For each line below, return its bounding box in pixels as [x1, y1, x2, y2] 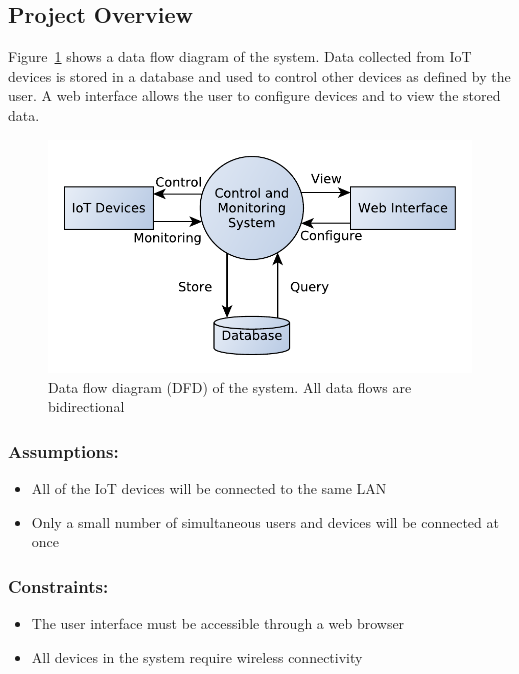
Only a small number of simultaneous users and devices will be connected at [31, 511, 499, 532]
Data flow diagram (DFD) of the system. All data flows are [48, 376, 412, 397]
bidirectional [48, 396, 125, 417]
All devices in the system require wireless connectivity [31, 646, 363, 667]
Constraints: [8, 573, 109, 598]
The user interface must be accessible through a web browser [31, 613, 405, 634]
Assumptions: [8, 438, 119, 463]
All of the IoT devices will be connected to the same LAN [31, 478, 387, 499]
